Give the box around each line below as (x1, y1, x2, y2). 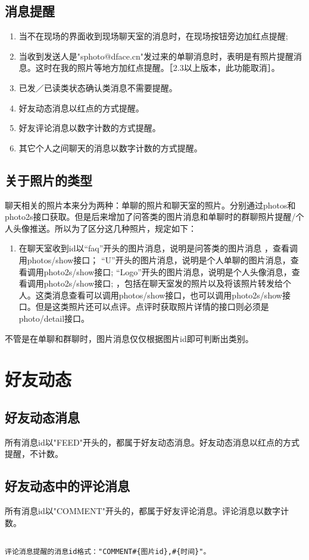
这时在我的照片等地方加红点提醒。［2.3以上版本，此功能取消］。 (35, 61, 280, 74)
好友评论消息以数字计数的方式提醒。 (18, 122, 161, 134)
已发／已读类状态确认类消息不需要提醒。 (18, 81, 177, 94)
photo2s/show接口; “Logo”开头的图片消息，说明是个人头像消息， (43, 265, 292, 278)
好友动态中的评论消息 (5, 477, 130, 495)
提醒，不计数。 (5, 447, 63, 460)
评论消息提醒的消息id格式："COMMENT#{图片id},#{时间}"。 (5, 547, 211, 556)
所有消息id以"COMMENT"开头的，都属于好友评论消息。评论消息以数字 (5, 505, 280, 517)
